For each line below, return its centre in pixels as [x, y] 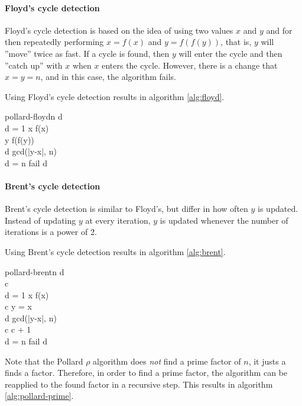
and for [279, 30]
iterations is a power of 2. [51, 232]
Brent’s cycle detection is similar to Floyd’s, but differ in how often [126, 209]
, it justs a [267, 361]
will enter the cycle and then [230, 53]
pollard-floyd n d [34, 116]
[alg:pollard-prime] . [39, 396]
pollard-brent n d [35, 271]
